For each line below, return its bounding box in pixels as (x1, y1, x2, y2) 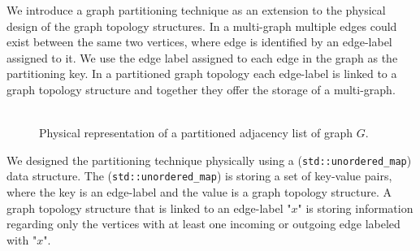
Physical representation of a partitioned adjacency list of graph (39, 124, 353, 141)
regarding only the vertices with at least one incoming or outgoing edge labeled (6, 215, 401, 232)
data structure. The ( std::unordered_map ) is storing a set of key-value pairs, (6, 167, 392, 184)
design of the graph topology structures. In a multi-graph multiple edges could (6, 17, 397, 34)
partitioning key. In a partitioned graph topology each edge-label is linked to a (6, 65, 397, 82)
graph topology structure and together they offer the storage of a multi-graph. (6, 80, 396, 97)
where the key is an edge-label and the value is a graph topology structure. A (6, 184, 392, 201)
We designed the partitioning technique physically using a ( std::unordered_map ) (6, 151, 412, 168)
